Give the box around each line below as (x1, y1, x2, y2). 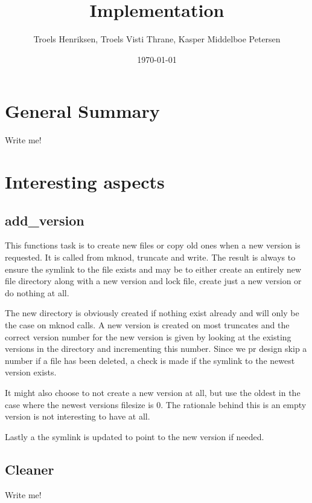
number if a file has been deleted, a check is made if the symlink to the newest (5, 354, 295, 366)
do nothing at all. (5, 286, 69, 299)
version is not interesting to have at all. (5, 410, 150, 423)
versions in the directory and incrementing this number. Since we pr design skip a (5, 342, 307, 355)
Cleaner (5, 459, 54, 478)
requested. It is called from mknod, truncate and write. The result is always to (5, 251, 296, 264)
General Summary (5, 99, 160, 123)
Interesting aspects (5, 169, 165, 194)
